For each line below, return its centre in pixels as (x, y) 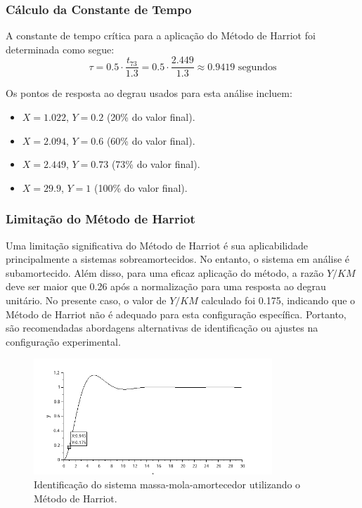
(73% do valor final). (156, 164)
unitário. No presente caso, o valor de (86, 300)
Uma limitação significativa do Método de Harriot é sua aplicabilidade (157, 245)
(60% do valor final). (151, 140)
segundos (257, 67)
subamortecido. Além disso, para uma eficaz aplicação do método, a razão (165, 272)
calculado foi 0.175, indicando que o (278, 300)
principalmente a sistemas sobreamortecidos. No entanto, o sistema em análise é (178, 259)
